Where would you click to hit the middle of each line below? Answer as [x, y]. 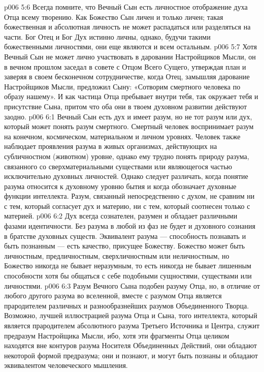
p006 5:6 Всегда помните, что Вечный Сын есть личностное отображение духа [126, 7]
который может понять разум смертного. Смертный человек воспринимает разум [129, 126]
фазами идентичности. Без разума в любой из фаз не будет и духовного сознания [130, 226]
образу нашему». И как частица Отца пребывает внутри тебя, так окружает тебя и [131, 96]
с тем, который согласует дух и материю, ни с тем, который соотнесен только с [127, 206]
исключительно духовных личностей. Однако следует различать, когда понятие [126, 176]
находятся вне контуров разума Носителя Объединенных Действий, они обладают [130, 345]
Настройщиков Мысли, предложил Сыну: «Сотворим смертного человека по [122, 86]
